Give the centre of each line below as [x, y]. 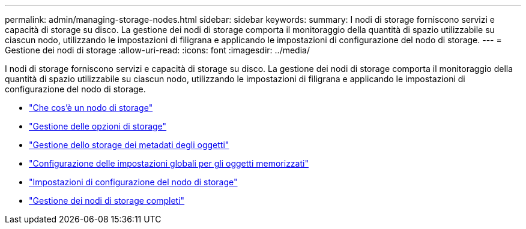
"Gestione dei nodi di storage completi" [107, 201]
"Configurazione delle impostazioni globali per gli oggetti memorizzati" [169, 163]
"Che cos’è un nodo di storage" [91, 108]
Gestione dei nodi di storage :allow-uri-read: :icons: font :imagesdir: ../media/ [157, 50]
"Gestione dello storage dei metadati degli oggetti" [129, 145]
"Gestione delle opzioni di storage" [98, 126]
